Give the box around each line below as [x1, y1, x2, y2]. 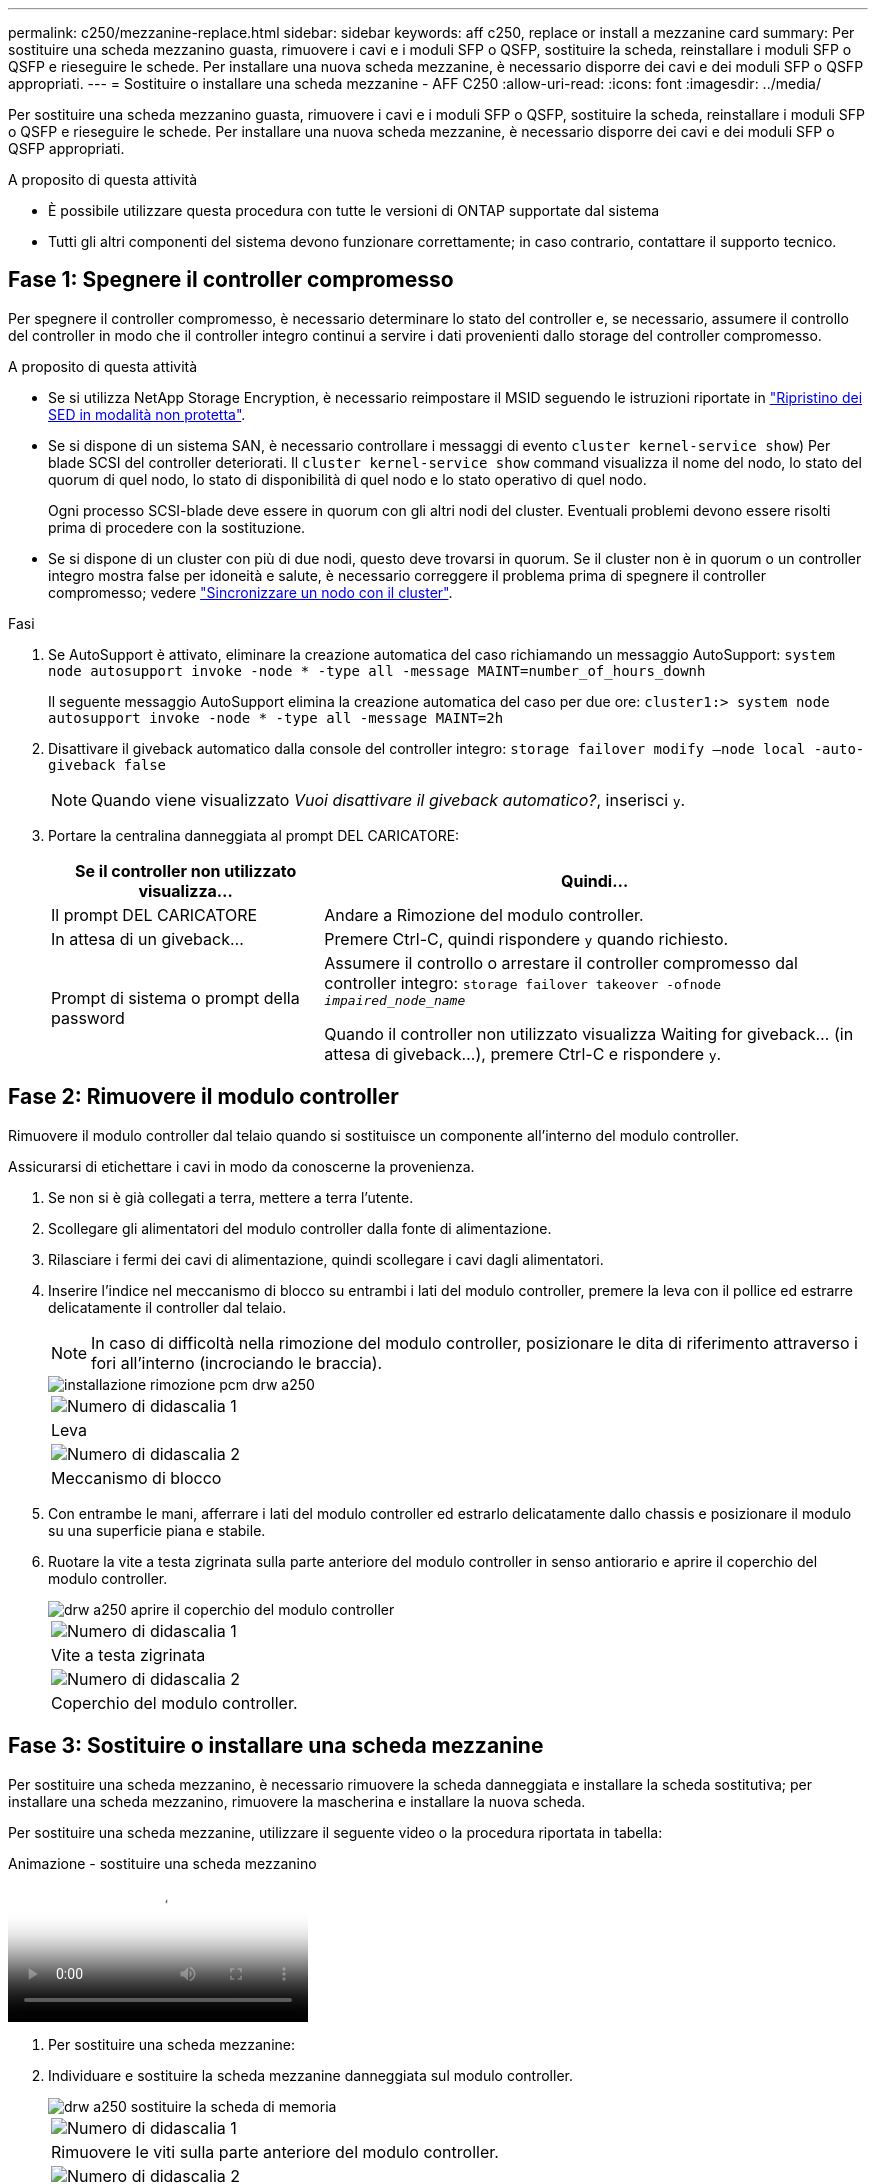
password [51, 1008, 125, 1029]
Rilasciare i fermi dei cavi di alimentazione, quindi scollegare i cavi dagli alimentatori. [48, 1250, 604, 1268]
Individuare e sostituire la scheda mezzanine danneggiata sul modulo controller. [48, 2066, 573, 2084]
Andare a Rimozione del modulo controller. [324, 904, 644, 925]
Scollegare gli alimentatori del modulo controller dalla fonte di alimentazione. [48, 1219, 552, 1237]
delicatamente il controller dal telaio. [48, 1298, 287, 1316]
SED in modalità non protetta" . [48, 405, 246, 423]
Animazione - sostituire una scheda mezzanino [8, 1854, 317, 1872]
